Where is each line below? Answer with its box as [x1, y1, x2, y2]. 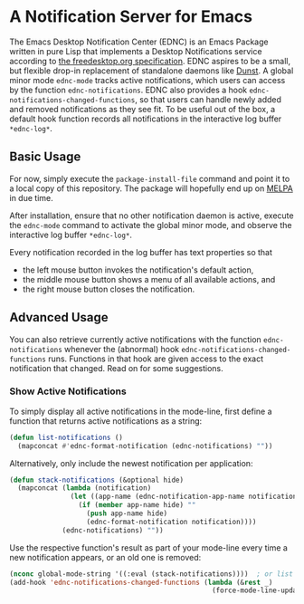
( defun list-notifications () [9, 433, 124, 442]
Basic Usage [9, 149, 81, 165]
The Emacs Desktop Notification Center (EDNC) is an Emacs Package [9, 36, 269, 47]
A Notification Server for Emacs [9, 6, 253, 27]
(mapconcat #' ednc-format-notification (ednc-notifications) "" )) [17, 441, 273, 450]
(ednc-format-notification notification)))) [86, 517, 257, 526]
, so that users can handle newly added [134, 93, 282, 105]
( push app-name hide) [86, 509, 168, 518]
